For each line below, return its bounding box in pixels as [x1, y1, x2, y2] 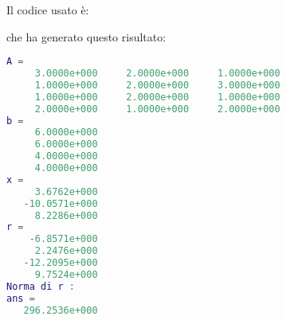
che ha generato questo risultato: [6, 28, 167, 45]
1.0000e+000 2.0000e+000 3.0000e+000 [34, 79, 280, 91]
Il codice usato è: [6, 2, 89, 18]
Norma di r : [6, 280, 75, 292]
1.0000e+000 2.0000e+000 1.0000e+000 [34, 91, 280, 103]
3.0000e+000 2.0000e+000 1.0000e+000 [34, 68, 280, 80]
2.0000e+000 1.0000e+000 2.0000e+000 [34, 103, 280, 115]
